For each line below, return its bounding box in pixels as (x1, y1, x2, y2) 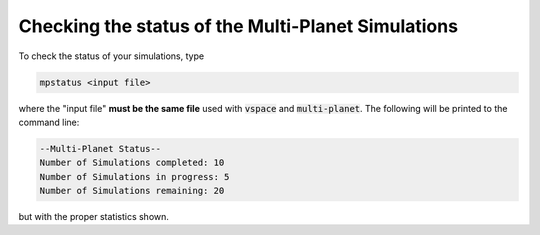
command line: (18, 116, 80, 128)
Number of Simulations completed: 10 (39, 157, 225, 169)
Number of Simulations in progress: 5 (39, 171, 230, 182)
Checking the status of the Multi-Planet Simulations (18, 15, 459, 37)
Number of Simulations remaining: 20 (39, 185, 225, 197)
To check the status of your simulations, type (18, 50, 205, 62)
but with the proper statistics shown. (18, 211, 170, 223)
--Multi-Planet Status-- (39, 143, 162, 154)
